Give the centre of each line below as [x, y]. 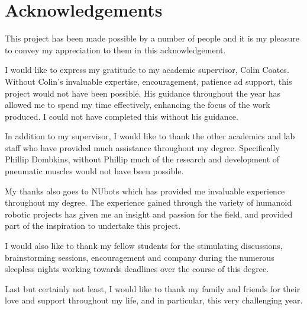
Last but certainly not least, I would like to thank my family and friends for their [153, 288]
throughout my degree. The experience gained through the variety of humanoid [148, 202]
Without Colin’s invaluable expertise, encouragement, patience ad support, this [148, 81]
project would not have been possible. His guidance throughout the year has [143, 93]
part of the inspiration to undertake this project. [93, 226]
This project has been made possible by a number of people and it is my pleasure [152, 38]
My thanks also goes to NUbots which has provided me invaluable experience [145, 191]
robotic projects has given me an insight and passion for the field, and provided [149, 214]
